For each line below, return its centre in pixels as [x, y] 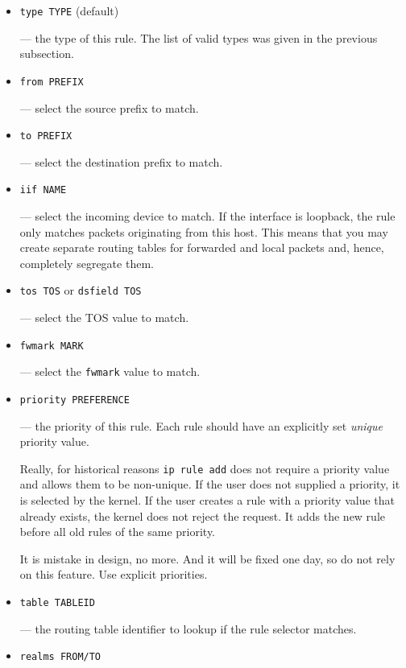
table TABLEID [57, 603]
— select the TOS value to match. [104, 318]
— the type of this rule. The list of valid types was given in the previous [199, 37]
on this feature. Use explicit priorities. [114, 574]
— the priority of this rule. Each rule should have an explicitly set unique [201, 425]
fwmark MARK [52, 346]
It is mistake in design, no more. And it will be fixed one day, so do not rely [207, 558]
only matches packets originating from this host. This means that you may [204, 231]
